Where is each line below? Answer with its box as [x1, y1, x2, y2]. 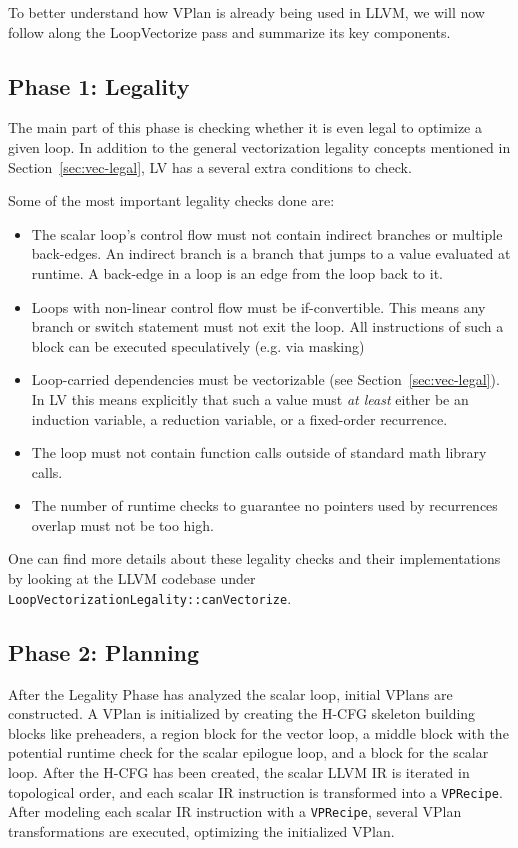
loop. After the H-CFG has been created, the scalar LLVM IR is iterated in [8, 761, 470, 782]
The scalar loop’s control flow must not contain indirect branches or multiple [31, 223, 503, 244]
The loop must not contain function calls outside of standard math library [31, 442, 487, 463]
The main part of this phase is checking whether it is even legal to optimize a [8, 117, 482, 138]
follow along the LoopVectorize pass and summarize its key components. [8, 21, 451, 42]
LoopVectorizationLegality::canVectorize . [8, 587, 292, 608]
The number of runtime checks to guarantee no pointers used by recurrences [31, 495, 498, 516]
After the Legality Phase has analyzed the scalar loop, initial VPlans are [8, 683, 453, 704]
